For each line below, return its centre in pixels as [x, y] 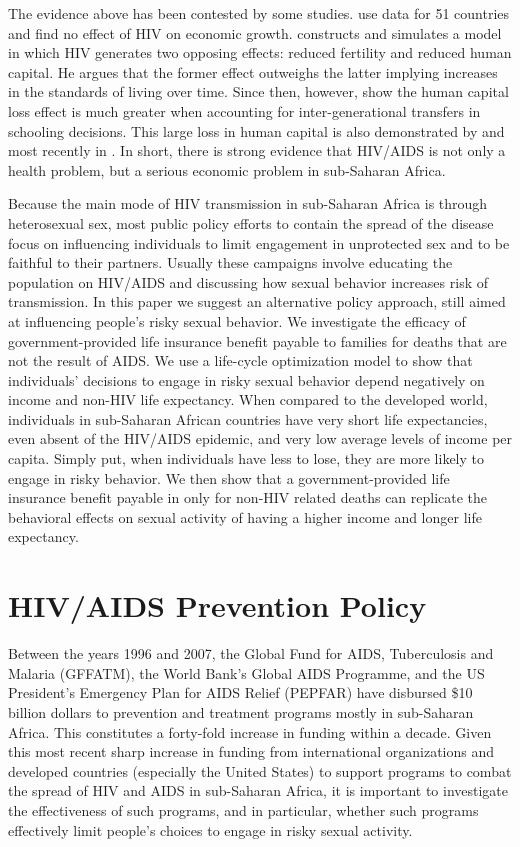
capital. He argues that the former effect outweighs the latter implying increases [253, 71]
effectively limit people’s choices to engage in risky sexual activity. [210, 829]
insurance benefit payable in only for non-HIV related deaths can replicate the [248, 497]
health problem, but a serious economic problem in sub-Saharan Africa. [227, 169]
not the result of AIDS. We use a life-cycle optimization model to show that [240, 360]
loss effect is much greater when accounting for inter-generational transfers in [244, 110]
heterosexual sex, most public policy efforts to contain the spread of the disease [251, 222]
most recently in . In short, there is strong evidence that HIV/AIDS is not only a [257, 150]
